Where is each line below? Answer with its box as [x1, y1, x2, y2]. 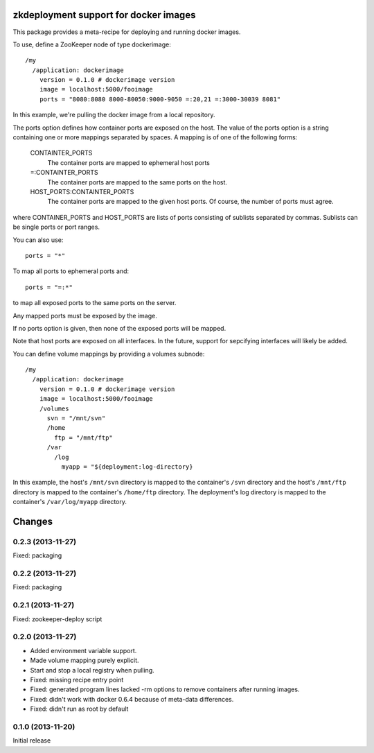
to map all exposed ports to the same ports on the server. [12, 299, 177, 307]
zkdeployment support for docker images [12, 9, 196, 21]
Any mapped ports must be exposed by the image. [12, 311, 157, 320]
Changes [12, 515, 53, 527]
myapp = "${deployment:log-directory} [61, 462, 193, 471]
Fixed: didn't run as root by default [30, 704, 129, 713]
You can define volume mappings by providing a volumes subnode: [12, 349, 205, 358]
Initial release [12, 736, 51, 745]
